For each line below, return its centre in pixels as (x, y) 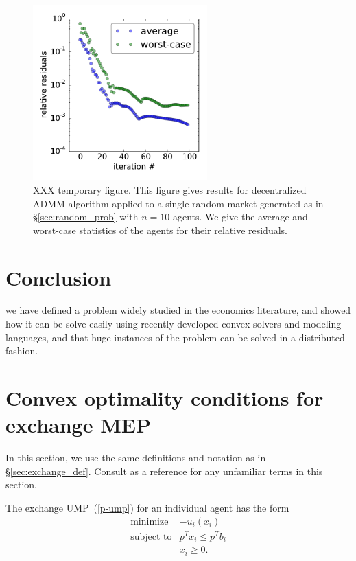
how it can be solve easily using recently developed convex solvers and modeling (174, 324)
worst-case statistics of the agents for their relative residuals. (160, 230)
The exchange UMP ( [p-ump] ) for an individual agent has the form (147, 507)
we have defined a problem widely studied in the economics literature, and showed (178, 310)
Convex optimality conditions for (165, 398)
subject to (151, 537)
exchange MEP (78, 425)
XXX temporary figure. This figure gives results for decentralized (170, 189)
